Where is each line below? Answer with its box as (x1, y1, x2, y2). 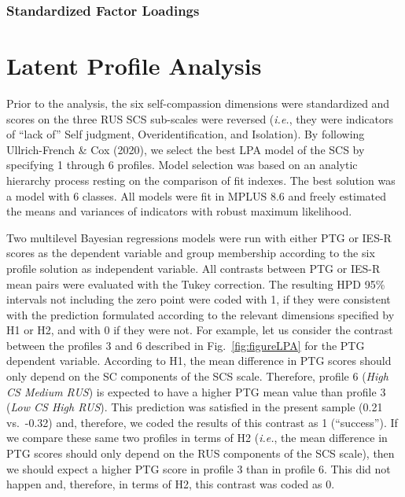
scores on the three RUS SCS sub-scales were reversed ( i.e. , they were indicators (6, 110, 393, 127)
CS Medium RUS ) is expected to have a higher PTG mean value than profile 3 (6, 383, 386, 399)
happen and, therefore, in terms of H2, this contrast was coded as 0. (6, 476, 335, 492)
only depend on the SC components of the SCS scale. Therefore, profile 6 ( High (6, 368, 388, 385)
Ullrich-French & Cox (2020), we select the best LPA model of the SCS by (6, 141, 365, 157)
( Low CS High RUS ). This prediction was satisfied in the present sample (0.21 (6, 399, 383, 415)
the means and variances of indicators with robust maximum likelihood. (6, 203, 352, 219)
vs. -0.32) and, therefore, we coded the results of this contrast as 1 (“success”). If (6, 414, 398, 430)
